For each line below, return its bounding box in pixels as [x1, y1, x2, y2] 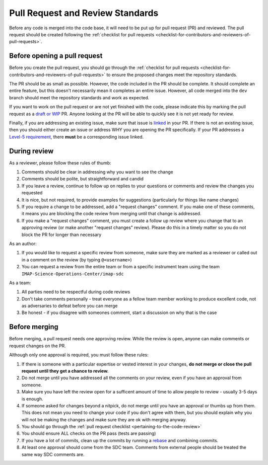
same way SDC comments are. [21, 451, 85, 457]
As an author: [9, 240, 37, 246]
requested [21, 190, 43, 196]
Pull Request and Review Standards [9, 7, 159, 18]
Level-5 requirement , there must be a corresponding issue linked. [9, 134, 144, 140]
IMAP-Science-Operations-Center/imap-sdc [21, 271, 124, 277]
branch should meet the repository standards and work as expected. [9, 94, 150, 100]
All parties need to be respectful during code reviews [21, 289, 131, 295]
